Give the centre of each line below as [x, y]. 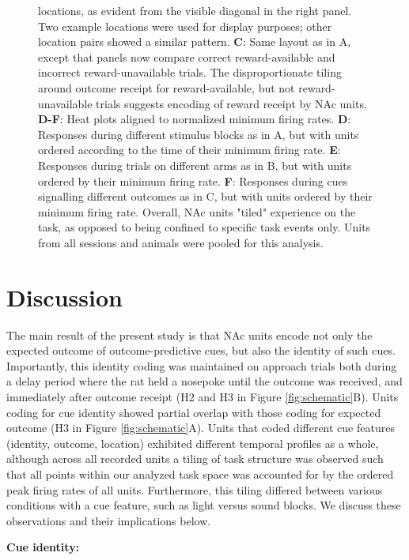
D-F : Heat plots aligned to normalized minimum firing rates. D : [195, 119]
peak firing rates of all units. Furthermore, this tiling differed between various [195, 489]
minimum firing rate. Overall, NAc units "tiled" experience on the [197, 211]
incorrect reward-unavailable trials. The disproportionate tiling [190, 72]
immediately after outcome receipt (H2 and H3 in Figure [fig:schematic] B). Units [203, 397]
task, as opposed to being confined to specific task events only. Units [204, 227]
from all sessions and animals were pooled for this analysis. [181, 242]
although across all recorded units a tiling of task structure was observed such [195, 459]
